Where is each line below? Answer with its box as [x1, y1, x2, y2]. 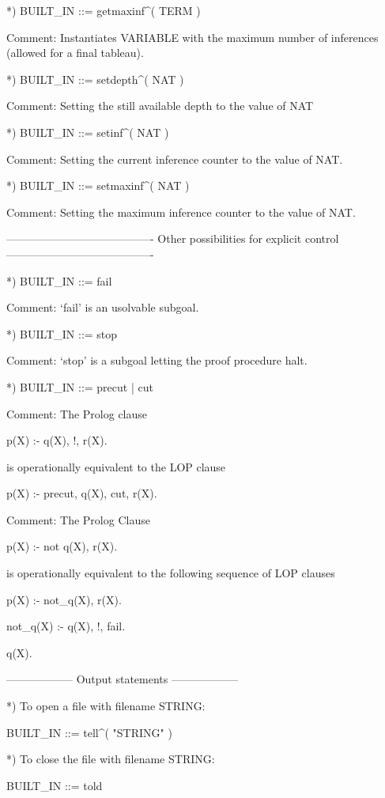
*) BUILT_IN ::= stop [6, 325, 118, 342]
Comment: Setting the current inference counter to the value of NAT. [6, 150, 343, 167]
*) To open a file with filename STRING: [6, 698, 206, 714]
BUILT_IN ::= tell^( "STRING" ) [6, 724, 172, 740]
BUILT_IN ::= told [6, 777, 103, 793]
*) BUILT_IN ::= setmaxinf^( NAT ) [6, 177, 190, 194]
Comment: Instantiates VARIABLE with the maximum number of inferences [6, 28, 379, 45]
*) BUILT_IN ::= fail [6, 272, 112, 289]
